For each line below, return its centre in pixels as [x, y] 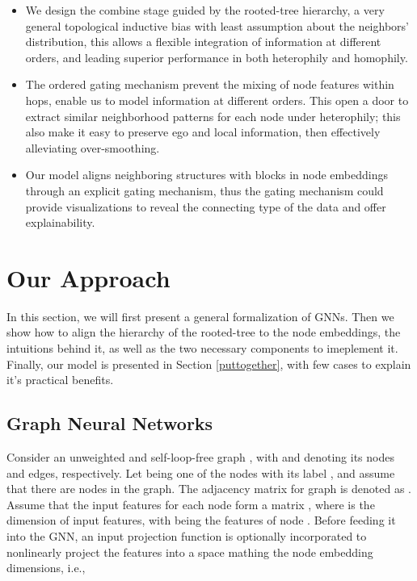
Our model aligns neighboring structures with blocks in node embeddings [206, 175]
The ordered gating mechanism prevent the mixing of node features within [210, 84]
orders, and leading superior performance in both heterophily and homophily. [217, 57]
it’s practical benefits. [60, 380]
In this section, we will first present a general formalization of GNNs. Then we [200, 316]
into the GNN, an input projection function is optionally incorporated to [187, 535]
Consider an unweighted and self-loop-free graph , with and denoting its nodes [200, 457]
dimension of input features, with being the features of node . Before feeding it [201, 520]
